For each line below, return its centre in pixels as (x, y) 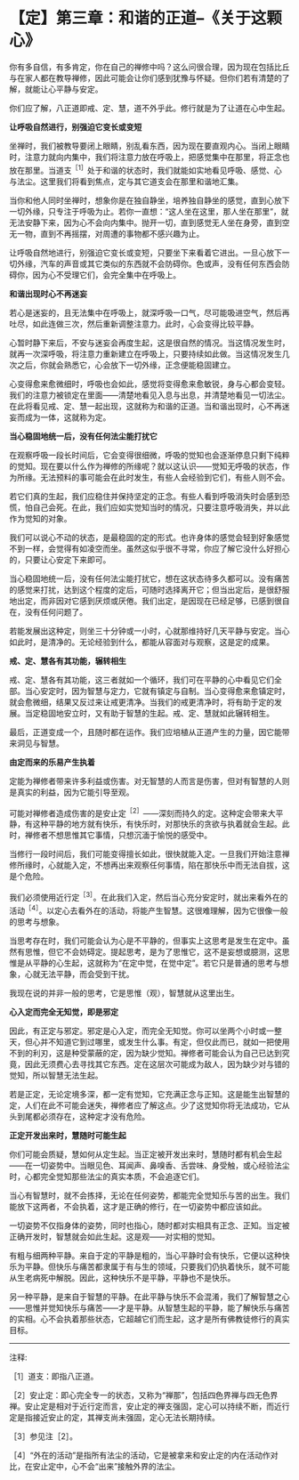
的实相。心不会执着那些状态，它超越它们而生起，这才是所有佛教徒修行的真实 (149, 1319)
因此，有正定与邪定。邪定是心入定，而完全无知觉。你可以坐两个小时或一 (141, 1031)
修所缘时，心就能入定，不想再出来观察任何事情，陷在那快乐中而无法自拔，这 (149, 865)
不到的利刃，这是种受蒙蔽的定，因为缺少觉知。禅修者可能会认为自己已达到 (145, 1053)
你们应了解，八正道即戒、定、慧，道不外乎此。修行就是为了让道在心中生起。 (149, 108)
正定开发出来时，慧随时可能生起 (68, 1135)
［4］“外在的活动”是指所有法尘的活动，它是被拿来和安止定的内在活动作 (140, 1455)
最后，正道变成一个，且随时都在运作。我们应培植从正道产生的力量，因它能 (145, 732)
